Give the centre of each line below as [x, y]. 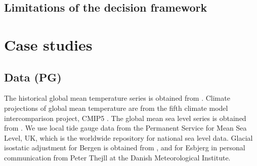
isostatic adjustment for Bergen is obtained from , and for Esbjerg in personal [125, 148]
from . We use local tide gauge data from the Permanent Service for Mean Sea [125, 128]
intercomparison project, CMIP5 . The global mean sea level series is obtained [125, 118]
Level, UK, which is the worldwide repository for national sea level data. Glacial [128, 137]
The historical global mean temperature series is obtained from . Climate [117, 98]
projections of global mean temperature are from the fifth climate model [116, 108]
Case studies [48, 44]
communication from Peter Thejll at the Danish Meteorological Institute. [117, 157]
